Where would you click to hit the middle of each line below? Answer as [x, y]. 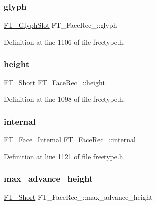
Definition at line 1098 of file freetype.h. [65, 99]
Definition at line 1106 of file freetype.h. [65, 41]
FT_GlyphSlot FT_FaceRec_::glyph [61, 25]
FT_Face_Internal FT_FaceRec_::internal [70, 140]
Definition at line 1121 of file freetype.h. [65, 156]
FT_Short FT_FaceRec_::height [54, 82]
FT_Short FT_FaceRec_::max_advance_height [78, 197]
